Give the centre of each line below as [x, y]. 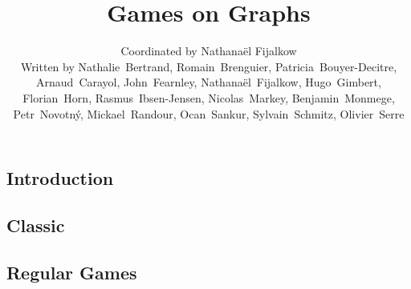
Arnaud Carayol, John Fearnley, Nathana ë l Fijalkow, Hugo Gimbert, [209, 82]
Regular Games [72, 272]
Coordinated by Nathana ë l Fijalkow [209, 51]
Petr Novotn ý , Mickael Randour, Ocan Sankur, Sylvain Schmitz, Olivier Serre [209, 113]
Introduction [60, 178]
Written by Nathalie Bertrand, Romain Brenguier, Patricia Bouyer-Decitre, [209, 66]
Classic [36, 225]
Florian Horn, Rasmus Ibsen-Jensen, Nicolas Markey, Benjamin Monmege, [209, 97]
